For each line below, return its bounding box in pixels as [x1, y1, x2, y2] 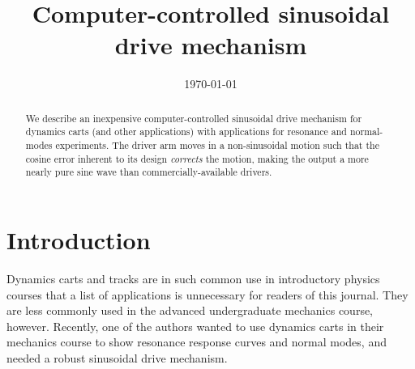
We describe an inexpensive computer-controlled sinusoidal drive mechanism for [25, 111, 362, 125]
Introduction [6, 223, 151, 256]
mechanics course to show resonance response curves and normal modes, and [6, 333, 387, 350]
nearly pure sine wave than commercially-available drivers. [25, 165, 272, 179]
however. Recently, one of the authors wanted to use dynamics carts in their [6, 317, 384, 334]
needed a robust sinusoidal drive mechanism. [6, 349, 228, 366]
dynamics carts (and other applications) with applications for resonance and [25, 125, 347, 138]
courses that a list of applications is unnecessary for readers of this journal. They [6, 286, 409, 303]
